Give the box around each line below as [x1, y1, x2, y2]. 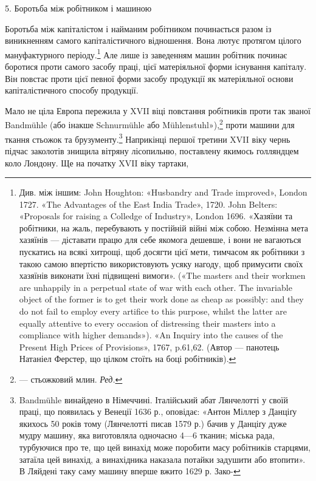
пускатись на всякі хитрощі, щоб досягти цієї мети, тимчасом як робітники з [19, 245, 305, 258]
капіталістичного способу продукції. [5, 84, 139, 97]
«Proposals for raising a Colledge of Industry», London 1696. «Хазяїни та [19, 210, 293, 222]
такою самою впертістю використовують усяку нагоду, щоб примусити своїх [19, 257, 303, 270]
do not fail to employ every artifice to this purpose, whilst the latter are [19, 305, 287, 318]
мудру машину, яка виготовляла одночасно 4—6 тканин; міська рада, [19, 429, 275, 442]
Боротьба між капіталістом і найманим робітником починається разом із [5, 22, 272, 35]
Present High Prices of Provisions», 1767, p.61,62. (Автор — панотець [19, 340, 280, 353]
